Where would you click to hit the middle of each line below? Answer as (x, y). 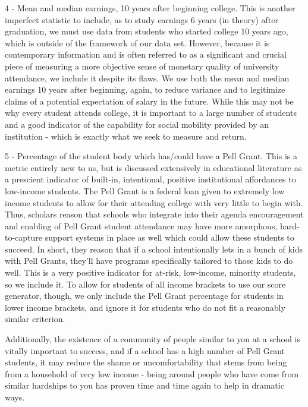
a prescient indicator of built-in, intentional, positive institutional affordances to (150, 179)
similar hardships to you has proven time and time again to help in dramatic (144, 385)
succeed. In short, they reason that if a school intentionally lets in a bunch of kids (154, 249)
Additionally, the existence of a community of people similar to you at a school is (153, 339)
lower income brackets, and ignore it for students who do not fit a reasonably (145, 307)
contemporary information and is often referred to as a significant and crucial (146, 54)
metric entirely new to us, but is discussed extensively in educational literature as (153, 167)
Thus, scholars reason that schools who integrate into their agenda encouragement (154, 214)
